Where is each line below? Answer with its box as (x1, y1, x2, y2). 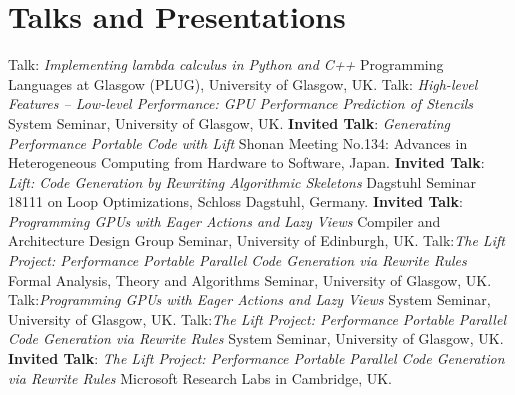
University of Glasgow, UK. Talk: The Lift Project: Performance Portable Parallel (8, 308, 506, 329)
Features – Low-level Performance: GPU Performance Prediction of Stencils (8, 93, 474, 114)
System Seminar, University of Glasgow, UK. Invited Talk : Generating (8, 112, 450, 133)
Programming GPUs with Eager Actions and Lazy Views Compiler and (8, 210, 441, 231)
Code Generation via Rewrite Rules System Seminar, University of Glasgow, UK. (8, 328, 504, 349)
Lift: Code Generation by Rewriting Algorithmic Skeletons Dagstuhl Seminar (8, 171, 476, 192)
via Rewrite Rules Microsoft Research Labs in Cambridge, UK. (8, 367, 393, 388)
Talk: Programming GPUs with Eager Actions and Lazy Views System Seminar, (8, 289, 491, 310)
